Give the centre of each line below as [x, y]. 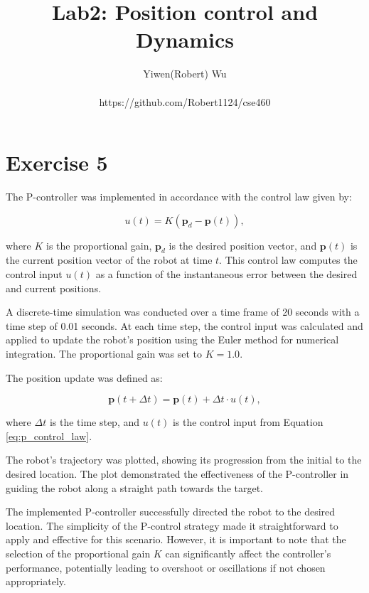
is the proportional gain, [99, 245]
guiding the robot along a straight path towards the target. [135, 487]
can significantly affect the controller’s [248, 553]
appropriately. [36, 581]
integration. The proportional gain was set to [104, 353]
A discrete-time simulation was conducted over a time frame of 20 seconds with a [183, 312]
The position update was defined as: [84, 377]
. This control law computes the [288, 260]
